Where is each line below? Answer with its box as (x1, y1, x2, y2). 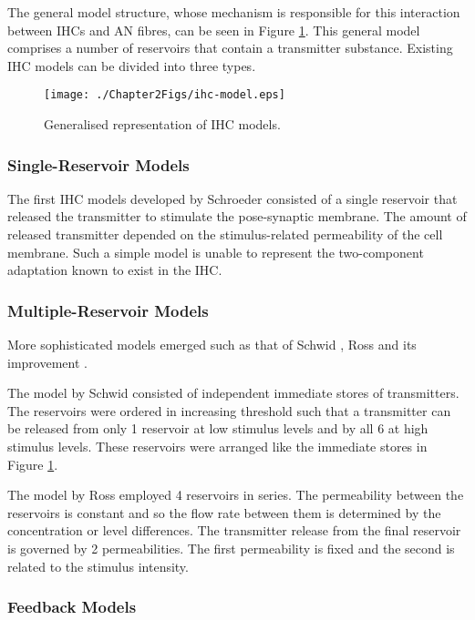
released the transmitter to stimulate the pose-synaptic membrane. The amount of (7, 207, 467, 226)
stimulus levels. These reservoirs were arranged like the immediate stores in (7, 437, 428, 455)
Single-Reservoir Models (7, 153, 190, 176)
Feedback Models (7, 595, 137, 618)
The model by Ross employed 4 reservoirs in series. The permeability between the (7, 485, 464, 504)
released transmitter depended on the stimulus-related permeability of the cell (7, 225, 443, 244)
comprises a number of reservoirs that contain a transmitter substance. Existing (7, 38, 453, 57)
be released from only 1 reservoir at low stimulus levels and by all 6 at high (7, 419, 429, 438)
